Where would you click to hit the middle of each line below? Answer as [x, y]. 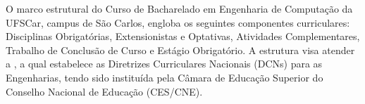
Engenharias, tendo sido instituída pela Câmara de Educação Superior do [165, 77]
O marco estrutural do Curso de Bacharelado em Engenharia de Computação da [179, 8]
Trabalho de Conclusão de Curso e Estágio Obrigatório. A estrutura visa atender [180, 50]
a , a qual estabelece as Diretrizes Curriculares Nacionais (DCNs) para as [164, 64]
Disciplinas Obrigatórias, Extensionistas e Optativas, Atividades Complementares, [183, 36]
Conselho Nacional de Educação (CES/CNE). [104, 91]
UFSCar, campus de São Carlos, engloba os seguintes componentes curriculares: [178, 22]
